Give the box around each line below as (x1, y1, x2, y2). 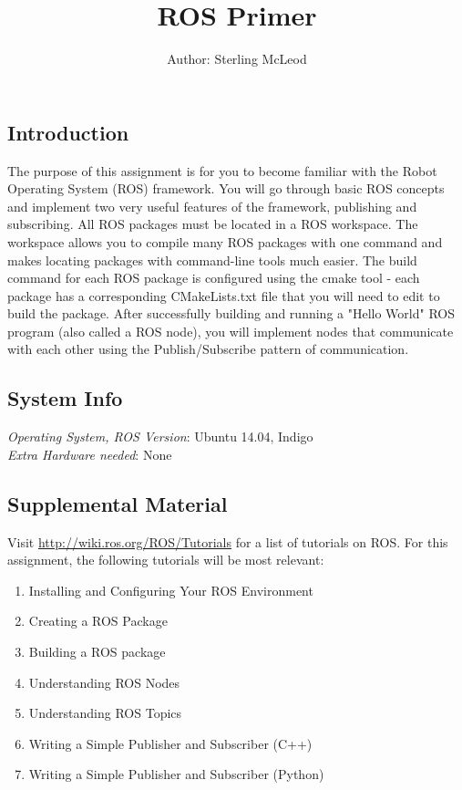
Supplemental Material (7, 489, 228, 517)
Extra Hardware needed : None (7, 444, 172, 463)
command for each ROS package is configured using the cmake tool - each (7, 268, 420, 287)
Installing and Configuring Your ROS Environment (28, 580, 313, 599)
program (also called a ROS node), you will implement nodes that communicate (7, 321, 454, 340)
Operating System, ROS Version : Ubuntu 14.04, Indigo (7, 427, 313, 446)
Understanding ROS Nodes (28, 672, 180, 691)
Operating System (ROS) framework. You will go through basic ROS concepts (7, 179, 445, 198)
